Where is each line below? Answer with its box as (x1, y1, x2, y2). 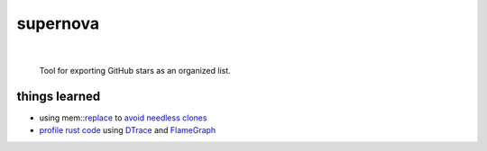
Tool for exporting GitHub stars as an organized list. (39, 65, 232, 75)
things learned (16, 88, 101, 103)
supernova (16, 13, 99, 33)
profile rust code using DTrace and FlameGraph (39, 125, 216, 136)
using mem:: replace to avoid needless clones (39, 112, 207, 123)
